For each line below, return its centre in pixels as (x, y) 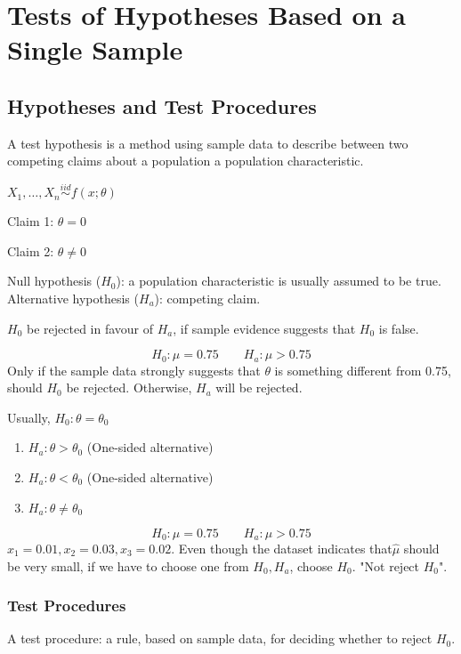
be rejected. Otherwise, (129, 388)
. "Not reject (386, 565)
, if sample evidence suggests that (264, 328)
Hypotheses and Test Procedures (162, 105)
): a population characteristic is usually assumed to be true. (279, 281)
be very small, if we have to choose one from (128, 565)
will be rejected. (259, 388)
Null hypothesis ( (54, 281)
